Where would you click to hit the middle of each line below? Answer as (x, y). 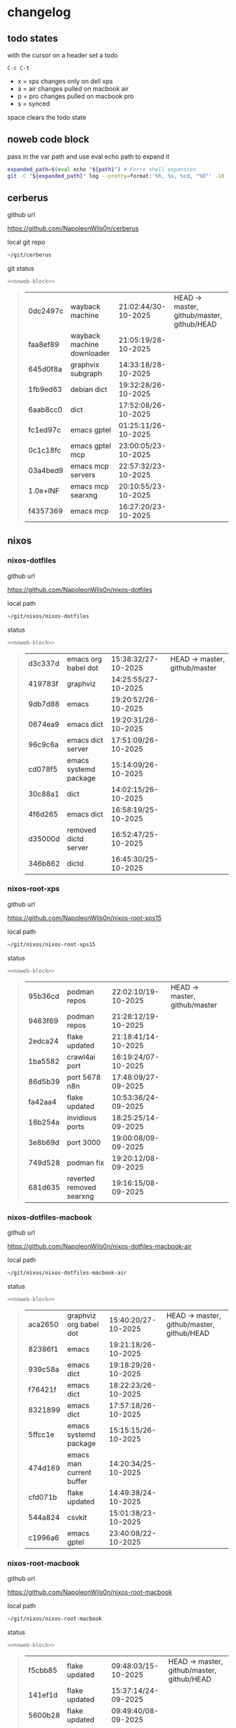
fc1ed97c (44, 430)
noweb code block (48, 139)
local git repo (26, 242)
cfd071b (42, 1497)
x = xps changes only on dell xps (65, 81)
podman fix (85, 1163)
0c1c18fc (45, 451)
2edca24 (43, 1041)
